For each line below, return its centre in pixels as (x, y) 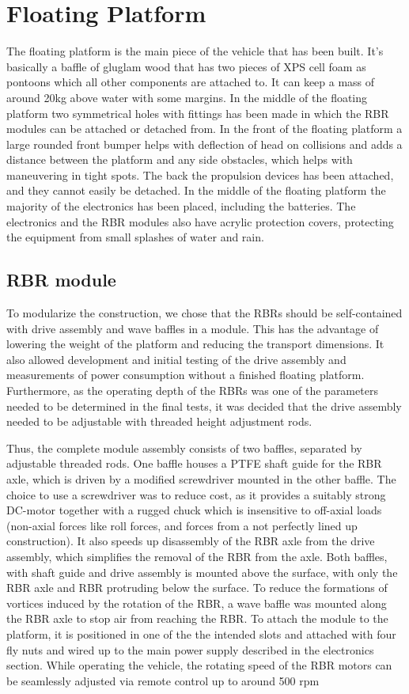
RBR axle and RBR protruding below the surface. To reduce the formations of (197, 588)
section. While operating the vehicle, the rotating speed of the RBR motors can (199, 665)
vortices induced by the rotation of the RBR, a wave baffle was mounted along (197, 603)
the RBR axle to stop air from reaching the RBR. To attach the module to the (197, 618)
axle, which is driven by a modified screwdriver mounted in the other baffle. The (201, 478)
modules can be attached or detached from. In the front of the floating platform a (204, 129)
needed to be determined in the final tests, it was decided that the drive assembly (204, 406)
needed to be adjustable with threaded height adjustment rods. (159, 421)
